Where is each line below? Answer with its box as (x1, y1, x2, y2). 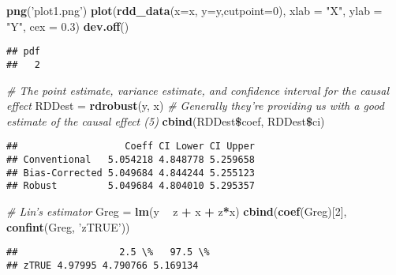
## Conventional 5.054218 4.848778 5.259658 (6, 153, 255, 165)
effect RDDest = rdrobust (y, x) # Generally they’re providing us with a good (6, 97, 384, 114)
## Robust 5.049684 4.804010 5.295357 (6, 180, 255, 192)
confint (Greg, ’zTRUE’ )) (6, 218, 130, 235)
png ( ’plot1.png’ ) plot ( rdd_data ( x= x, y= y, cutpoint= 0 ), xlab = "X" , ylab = (6, 2, 383, 18)
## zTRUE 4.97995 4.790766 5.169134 (6, 259, 199, 271)
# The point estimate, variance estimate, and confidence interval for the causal (6, 81, 390, 98)
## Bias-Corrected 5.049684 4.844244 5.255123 (6, 167, 255, 179)
